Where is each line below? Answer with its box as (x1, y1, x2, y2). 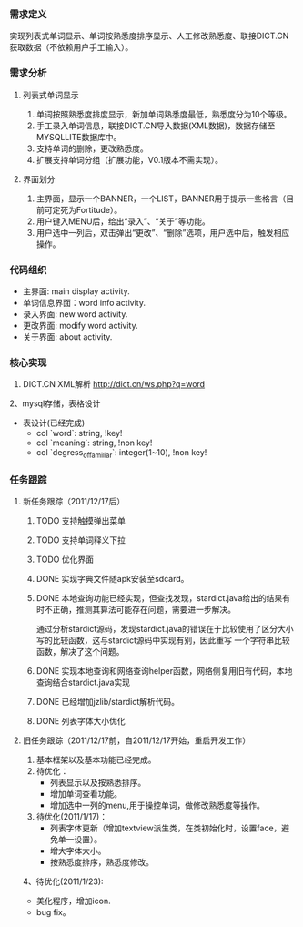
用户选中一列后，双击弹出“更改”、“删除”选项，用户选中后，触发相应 (35, 227, 290, 238)
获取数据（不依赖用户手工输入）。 (9, 42, 134, 53)
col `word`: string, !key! (35, 428, 123, 439)
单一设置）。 (57, 834, 103, 845)
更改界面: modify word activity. (22, 320, 138, 331)
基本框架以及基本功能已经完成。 (35, 754, 157, 766)
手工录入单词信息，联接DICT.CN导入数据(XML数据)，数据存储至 (35, 120, 276, 131)
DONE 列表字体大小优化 (35, 716, 126, 727)
